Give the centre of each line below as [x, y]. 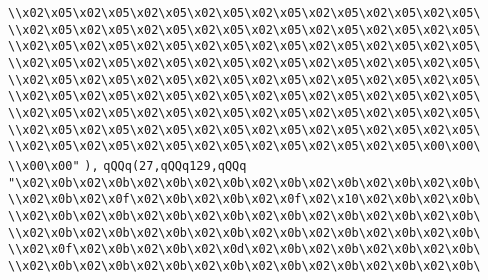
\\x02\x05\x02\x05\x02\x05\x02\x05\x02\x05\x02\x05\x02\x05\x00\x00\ [244, 146]
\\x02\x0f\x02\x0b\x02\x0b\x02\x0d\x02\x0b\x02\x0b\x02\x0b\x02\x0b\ [244, 249]
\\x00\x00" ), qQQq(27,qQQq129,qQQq [127, 165]
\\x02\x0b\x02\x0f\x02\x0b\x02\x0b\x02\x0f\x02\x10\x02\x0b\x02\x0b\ [244, 199]
